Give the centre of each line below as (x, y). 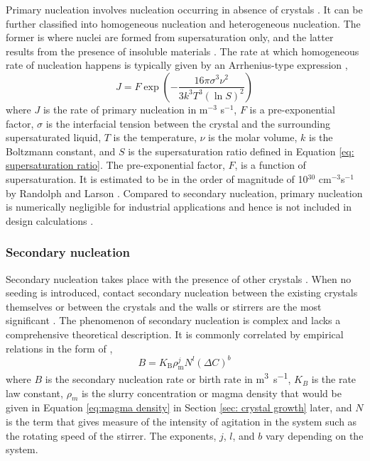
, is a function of (270, 165)
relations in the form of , (59, 348)
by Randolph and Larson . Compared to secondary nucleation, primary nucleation (184, 193)
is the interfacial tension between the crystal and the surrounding (188, 123)
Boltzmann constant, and (61, 151)
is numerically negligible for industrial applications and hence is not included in (179, 207)
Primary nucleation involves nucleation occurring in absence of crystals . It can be (184, 9)
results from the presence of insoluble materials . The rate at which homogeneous (183, 51)
